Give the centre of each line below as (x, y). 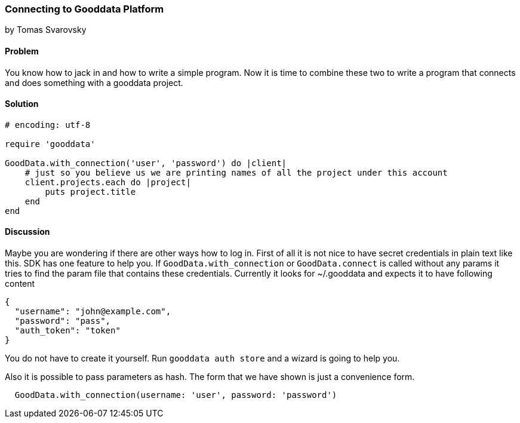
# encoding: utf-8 (48, 125)
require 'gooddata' (50, 144)
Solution (22, 104)
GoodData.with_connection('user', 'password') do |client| (146, 163)
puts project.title (90, 191)
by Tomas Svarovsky (46, 30)
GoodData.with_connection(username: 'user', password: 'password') (176, 395)
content (20, 284)
